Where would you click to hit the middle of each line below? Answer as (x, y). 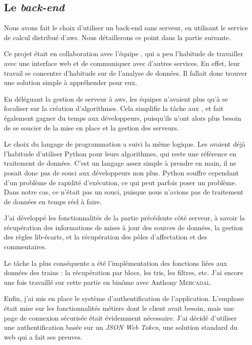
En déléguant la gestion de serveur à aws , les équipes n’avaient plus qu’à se (116, 98)
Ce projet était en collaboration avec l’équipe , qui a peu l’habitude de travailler (124, 54)
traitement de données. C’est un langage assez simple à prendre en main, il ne (120, 163)
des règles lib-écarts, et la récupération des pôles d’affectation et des (106, 237)
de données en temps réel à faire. (53, 201)
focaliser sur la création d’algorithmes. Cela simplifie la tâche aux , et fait (114, 108)
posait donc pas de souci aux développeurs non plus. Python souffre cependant (121, 172)
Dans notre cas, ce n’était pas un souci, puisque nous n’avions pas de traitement (124, 192)
